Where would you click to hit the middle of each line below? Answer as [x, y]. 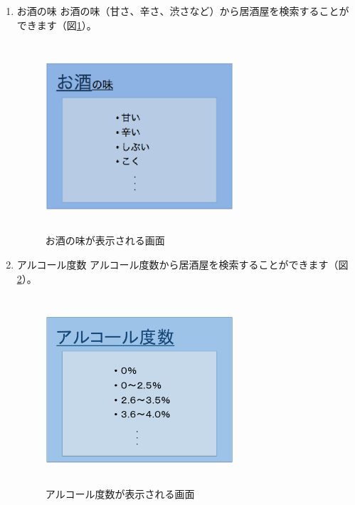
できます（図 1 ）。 [57, 25]
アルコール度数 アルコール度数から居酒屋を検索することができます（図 [182, 264]
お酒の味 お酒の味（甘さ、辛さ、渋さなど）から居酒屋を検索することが [183, 11]
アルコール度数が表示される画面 [120, 494]
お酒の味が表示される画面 [105, 240]
